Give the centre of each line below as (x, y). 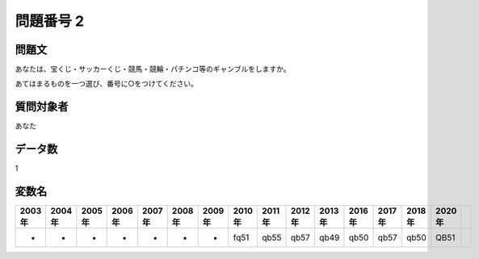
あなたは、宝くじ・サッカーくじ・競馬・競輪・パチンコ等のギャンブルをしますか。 (153, 69)
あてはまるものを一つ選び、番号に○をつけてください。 (106, 84)
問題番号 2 (50, 21)
